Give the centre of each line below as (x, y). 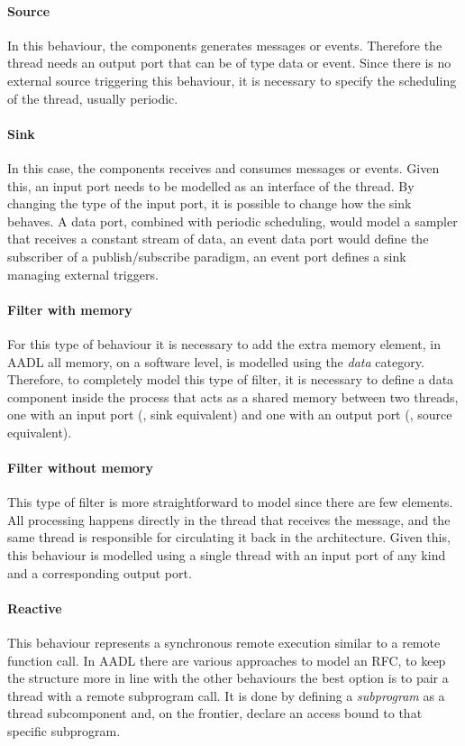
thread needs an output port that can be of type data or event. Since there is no (229, 63)
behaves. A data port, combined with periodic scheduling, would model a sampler (232, 221)
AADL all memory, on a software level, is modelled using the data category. (216, 361)
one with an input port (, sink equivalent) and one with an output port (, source (230, 414)
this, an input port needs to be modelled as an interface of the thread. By (211, 185)
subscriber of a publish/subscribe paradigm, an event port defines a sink (207, 256)
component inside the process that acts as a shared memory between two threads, (233, 396)
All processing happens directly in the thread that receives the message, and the (229, 519)
